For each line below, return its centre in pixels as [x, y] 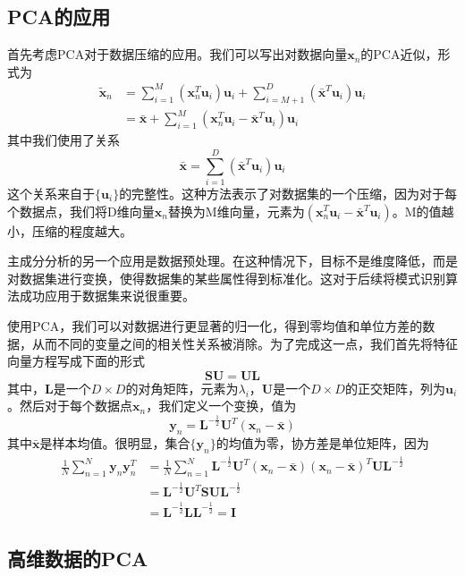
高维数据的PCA [78, 559]
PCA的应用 [59, 17]
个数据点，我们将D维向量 [81, 211]
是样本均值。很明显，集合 [115, 443]
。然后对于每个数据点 [70, 406]
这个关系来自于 [51, 193]
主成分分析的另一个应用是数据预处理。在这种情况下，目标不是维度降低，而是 [232, 261]
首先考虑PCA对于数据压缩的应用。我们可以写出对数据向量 [178, 54]
